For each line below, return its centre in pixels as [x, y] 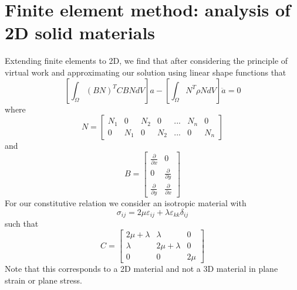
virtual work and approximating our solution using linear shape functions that [146, 72]
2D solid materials [80, 33]
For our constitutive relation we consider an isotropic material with [126, 203]
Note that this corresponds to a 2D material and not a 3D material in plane [141, 269]
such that [22, 224]
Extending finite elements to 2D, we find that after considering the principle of [146, 61]
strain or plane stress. [43, 280]
